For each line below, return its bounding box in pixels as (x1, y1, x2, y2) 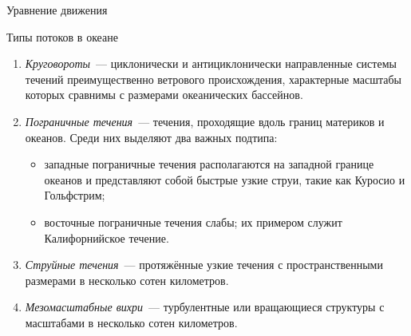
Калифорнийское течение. (44, 229, 169, 246)
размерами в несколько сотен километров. (25, 271, 229, 288)
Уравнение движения (6, 2, 108, 18)
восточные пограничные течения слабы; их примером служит (44, 213, 342, 230)
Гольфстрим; (44, 187, 105, 204)
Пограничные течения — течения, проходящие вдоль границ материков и (25, 113, 385, 129)
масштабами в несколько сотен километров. (25, 314, 238, 330)
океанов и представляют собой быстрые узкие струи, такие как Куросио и (44, 171, 405, 188)
